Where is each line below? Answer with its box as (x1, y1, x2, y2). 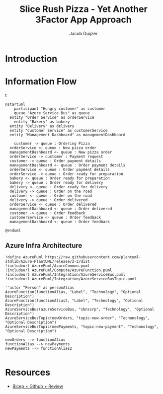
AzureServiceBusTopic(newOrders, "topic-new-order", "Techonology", (5, 315, 150, 320)
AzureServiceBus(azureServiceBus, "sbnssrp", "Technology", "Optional (5, 307, 155, 312)
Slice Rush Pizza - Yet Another (19, 3, 148, 15)
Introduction (5, 53, 58, 64)
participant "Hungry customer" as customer (14, 106, 106, 111)
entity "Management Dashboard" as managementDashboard (9, 132, 126, 137)
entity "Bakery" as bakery (14, 119, 70, 124)
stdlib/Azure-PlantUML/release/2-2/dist (5, 259, 90, 264)
